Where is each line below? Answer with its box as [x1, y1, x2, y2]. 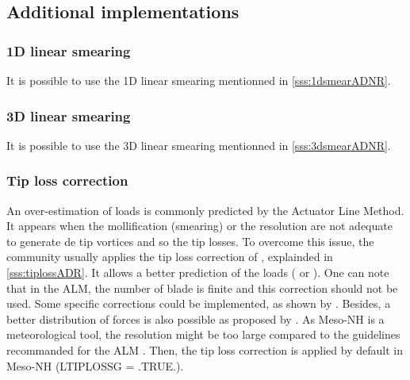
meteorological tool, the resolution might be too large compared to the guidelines [6, 326, 400, 343]
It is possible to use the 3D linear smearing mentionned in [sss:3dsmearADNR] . [6, 136, 391, 153]
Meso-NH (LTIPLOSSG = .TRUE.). [6, 357, 184, 374]
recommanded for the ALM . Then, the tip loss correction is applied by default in [6, 341, 403, 358]
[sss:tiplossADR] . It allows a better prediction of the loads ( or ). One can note [6, 264, 389, 280]
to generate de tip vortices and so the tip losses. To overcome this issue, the [6, 232, 374, 249]
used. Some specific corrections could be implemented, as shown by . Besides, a [6, 295, 391, 312]
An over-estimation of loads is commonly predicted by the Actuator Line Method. [6, 202, 404, 218]
